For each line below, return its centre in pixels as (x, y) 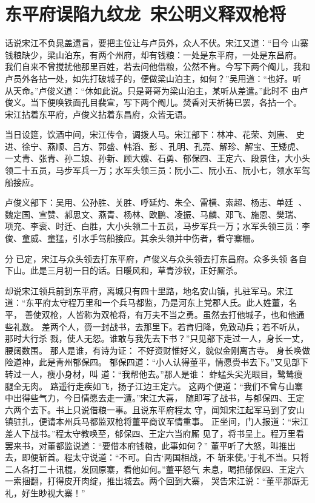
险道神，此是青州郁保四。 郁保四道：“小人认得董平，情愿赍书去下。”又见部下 (157, 362)
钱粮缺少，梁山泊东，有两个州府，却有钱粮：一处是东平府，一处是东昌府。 (153, 54)
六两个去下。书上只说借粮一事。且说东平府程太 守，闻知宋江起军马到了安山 (155, 409)
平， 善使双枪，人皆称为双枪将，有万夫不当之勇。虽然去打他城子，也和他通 (155, 314)
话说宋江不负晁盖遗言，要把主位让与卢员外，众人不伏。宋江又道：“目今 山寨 (157, 43)
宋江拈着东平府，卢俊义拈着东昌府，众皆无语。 (98, 114)
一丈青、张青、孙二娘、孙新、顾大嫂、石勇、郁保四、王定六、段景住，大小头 (157, 158)
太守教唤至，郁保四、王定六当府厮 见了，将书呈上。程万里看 (184, 433)
